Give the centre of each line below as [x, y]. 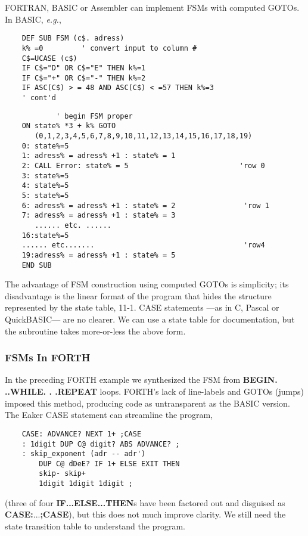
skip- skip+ [63, 474]
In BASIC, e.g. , [33, 19]
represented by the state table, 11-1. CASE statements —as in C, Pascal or [142, 307]
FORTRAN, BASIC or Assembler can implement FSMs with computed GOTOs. [152, 7]
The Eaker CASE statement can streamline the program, [109, 415]
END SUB [37, 265]
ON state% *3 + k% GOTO [69, 126]
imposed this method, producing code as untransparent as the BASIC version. [147, 403]
